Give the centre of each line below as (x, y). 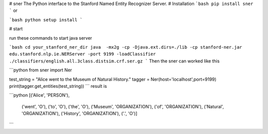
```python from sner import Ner (40, 70)
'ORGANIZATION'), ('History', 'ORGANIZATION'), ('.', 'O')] (79, 114)
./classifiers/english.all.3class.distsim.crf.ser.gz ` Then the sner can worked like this (114, 61)
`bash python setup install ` (46, 20)
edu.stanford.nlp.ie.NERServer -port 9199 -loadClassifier (83, 54)
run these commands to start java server (51, 38)
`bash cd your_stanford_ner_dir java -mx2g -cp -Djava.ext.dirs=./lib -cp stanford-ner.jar (126, 47)
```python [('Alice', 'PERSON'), (39, 95)
